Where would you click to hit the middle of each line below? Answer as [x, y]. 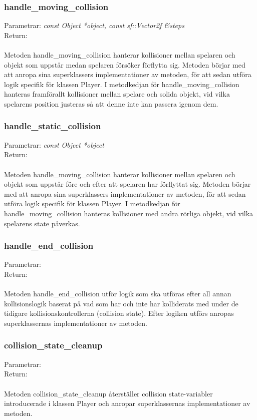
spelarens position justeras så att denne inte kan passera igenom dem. [111, 103]
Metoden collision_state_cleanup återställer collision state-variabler [108, 393]
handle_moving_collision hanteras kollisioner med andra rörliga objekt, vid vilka [129, 213]
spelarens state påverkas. [42, 223]
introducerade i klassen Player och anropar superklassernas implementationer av [127, 403]
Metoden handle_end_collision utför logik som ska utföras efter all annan [118, 294]
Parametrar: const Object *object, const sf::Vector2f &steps [94, 25]
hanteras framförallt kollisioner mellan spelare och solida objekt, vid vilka [117, 94]
